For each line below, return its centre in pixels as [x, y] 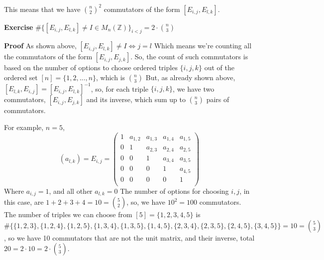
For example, [24, 127]
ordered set [21, 77]
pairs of [218, 99]
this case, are [24, 202]
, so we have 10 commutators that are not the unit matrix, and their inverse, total [129, 237]
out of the [219, 67]
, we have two [194, 88]
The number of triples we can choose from [68, 214]
